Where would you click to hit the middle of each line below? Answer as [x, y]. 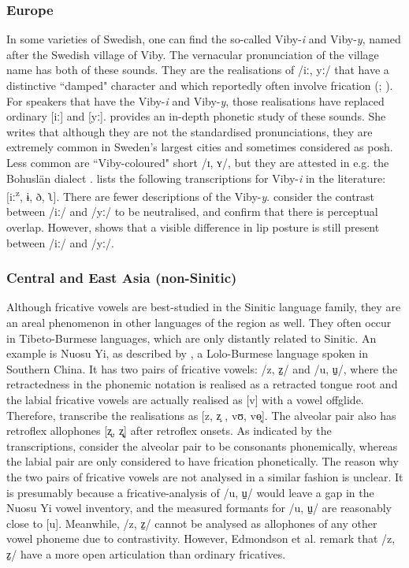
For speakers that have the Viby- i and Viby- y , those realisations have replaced [195, 100]
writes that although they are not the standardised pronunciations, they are [190, 131]
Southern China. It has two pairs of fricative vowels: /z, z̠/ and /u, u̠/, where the [202, 368]
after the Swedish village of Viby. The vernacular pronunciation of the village [193, 54]
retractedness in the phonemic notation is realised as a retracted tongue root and [202, 384]
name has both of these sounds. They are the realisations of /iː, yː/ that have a [198, 70]
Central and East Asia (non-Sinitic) [122, 278]
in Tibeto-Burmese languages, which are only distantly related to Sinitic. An [191, 338]
